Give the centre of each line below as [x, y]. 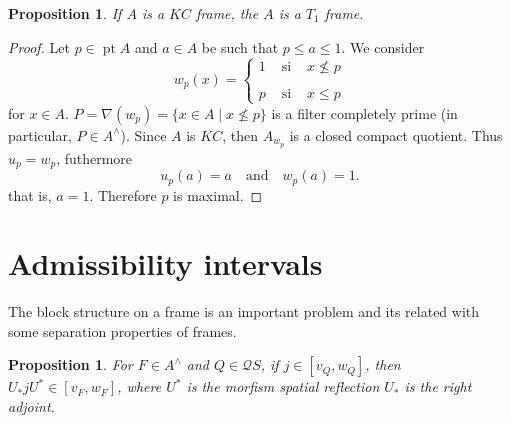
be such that [240, 46]
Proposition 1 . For [70, 364]
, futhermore [94, 157]
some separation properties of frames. [122, 330]
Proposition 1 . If [65, 13]
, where [139, 386]
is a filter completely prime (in [364, 112]
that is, [30, 194]
